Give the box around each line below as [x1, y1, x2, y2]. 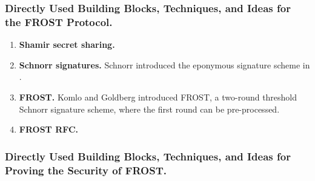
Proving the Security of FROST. [5, 162, 167, 177]
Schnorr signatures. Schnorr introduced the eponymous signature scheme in [19, 58, 310, 71]
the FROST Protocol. [5, 14, 113, 29]
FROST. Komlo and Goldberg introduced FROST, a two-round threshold [19, 90, 297, 103]
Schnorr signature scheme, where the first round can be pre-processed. [19, 102, 280, 115]
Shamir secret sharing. [19, 38, 115, 51]
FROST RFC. [19, 123, 79, 136]
